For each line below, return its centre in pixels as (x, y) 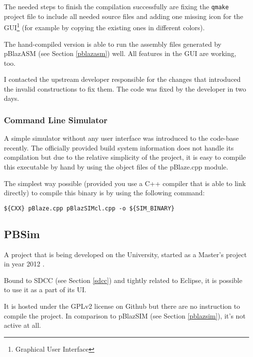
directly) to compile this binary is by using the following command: (104, 193)
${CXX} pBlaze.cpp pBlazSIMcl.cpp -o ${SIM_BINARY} (89, 208)
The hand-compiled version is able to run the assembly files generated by (113, 44)
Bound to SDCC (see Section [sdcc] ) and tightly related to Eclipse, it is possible (123, 280)
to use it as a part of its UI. (45, 290)
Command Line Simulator (56, 120)
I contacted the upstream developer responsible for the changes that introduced (122, 79)
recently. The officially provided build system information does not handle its (119, 147)
